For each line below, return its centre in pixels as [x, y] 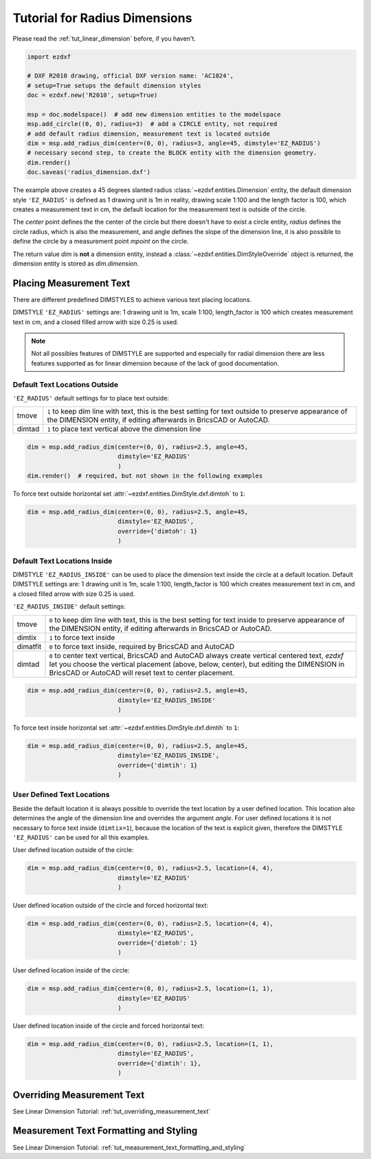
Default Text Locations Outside [66, 384]
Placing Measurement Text [71, 283]
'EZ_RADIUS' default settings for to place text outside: [91, 398]
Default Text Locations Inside [63, 561]
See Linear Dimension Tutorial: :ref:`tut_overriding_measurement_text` [112, 1111]
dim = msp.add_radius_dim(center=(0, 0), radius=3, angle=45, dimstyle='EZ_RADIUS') [174, 143]
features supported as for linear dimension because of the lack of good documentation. [155, 363]
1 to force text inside [82, 637]
